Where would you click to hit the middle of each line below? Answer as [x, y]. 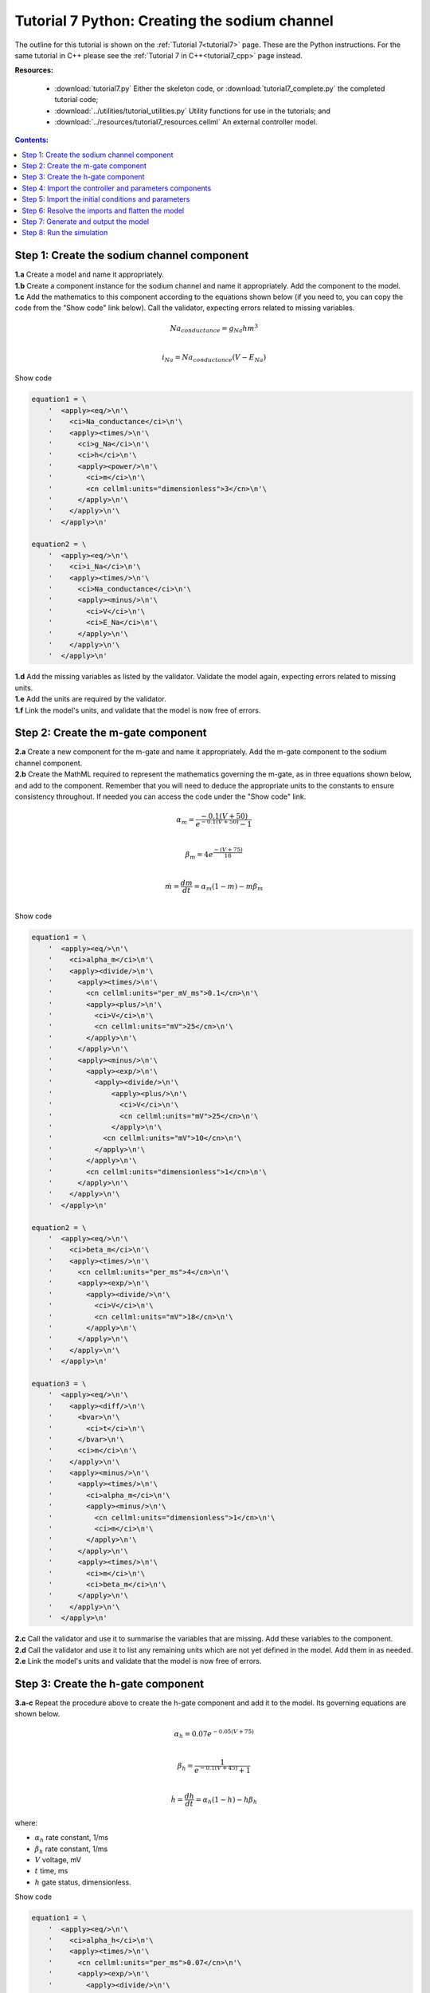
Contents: [32, 140]
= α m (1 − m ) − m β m [229, 887]
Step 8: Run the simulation [65, 233]
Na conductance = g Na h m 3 [214, 328]
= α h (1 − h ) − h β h [227, 1800]
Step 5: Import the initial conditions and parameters [106, 199]
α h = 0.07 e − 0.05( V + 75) [214, 1734]
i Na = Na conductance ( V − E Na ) [214, 358]
